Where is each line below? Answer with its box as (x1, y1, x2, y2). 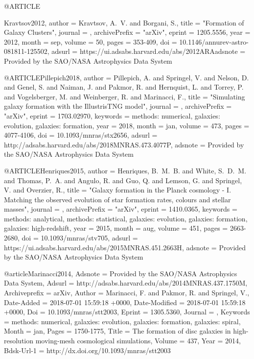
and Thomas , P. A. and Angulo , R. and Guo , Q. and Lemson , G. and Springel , (4, 175, 242, 185)
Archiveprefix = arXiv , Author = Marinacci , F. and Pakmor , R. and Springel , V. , (4, 287, 250, 298)
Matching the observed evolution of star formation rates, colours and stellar (4, 194, 231, 204)
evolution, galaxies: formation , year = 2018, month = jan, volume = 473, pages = (4, 120, 250, 130)
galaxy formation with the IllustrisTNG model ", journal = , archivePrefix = (4, 101, 232, 111)
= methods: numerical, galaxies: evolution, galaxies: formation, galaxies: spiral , (4, 316, 241, 326)
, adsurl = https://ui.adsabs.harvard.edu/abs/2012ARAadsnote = (47, 46, 246, 56)
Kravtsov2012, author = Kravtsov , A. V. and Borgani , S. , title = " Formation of (4, 17, 244, 27)
